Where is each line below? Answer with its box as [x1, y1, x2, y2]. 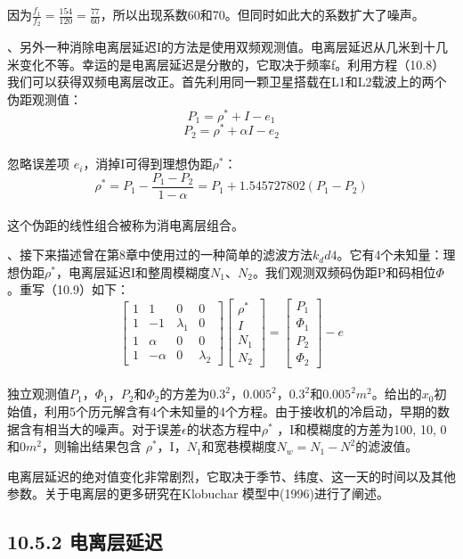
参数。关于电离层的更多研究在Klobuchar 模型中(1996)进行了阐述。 [7, 484, 390, 503]
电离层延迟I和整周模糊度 [68, 262, 210, 281]
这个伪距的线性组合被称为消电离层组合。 [7, 215, 244, 234]
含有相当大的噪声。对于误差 [19, 419, 182, 438]
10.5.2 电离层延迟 [7, 528, 163, 555]
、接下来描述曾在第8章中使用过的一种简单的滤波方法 [7, 245, 313, 264]
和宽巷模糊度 [201, 437, 277, 456]
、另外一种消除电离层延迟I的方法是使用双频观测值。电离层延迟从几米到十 [7, 37, 436, 56]
